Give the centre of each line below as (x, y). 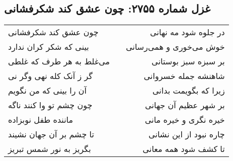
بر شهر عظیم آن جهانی (185, 105)
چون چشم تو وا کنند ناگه (50, 105)
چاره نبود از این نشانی (187, 134)
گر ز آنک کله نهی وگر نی (50, 76)
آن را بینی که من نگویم (48, 91)
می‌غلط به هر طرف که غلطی (59, 61)
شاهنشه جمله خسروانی (184, 76)
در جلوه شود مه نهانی (187, 32)
